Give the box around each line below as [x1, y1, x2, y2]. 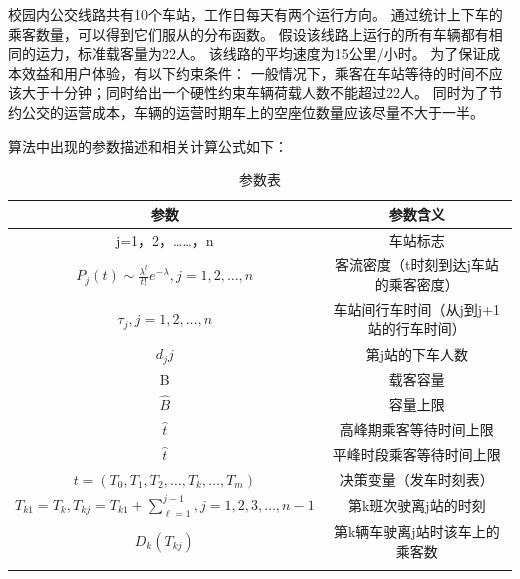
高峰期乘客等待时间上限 [339, 418, 494, 439]
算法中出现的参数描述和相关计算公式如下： [8, 135, 288, 156]
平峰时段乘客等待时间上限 [332, 443, 501, 464]
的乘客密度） [374, 274, 459, 295]
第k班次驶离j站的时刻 [347, 494, 486, 515]
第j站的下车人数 [365, 343, 468, 364]
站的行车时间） [367, 318, 466, 339]
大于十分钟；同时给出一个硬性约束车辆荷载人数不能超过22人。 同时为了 [21, 82, 489, 103]
